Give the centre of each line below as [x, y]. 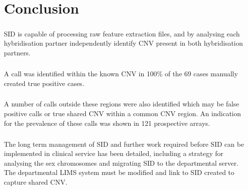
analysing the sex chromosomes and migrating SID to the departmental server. [121, 163]
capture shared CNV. [36, 182]
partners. [17, 52]
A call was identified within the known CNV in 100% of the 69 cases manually [121, 73]
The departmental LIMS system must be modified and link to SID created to [119, 172]
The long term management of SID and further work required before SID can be [124, 144]
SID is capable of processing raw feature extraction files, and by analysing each [122, 33]
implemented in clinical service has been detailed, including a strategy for [114, 153]
